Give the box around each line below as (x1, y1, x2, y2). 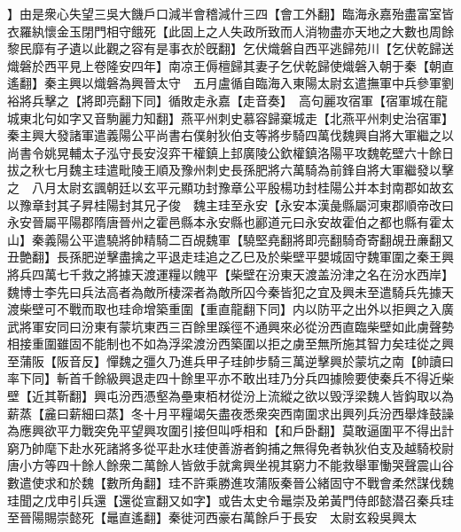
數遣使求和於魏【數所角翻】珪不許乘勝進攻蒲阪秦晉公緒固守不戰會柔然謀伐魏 (7, 473, 454, 492)
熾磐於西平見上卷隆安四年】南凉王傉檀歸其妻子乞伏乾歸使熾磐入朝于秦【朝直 (7, 56, 454, 74)
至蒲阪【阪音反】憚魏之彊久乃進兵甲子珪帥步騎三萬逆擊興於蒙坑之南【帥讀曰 (7, 351, 454, 370)
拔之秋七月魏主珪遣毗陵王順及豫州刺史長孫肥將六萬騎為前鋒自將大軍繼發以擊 (7, 160, 454, 179)
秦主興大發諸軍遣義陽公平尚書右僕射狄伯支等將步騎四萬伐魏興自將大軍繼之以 (7, 126, 454, 145)
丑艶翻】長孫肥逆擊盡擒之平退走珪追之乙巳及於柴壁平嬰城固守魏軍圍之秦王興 (7, 247, 454, 266)
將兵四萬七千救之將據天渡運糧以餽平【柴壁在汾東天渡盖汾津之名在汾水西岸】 (7, 264, 454, 283)
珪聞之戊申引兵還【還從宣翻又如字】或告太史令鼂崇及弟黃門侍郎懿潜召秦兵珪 (7, 490, 454, 509)
